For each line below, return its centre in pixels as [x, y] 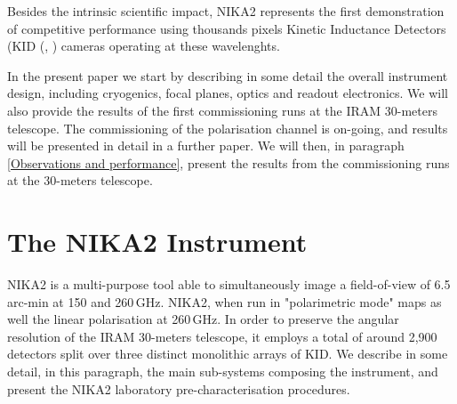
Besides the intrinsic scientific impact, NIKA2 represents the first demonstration [226, 11]
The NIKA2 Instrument [157, 242]
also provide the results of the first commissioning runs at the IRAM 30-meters [222, 110]
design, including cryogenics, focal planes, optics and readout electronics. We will [228, 93]
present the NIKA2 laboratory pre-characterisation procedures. [179, 388]
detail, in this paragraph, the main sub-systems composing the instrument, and [223, 372]
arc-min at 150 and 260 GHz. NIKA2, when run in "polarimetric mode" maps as [224, 301]
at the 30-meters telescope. [80, 180]
